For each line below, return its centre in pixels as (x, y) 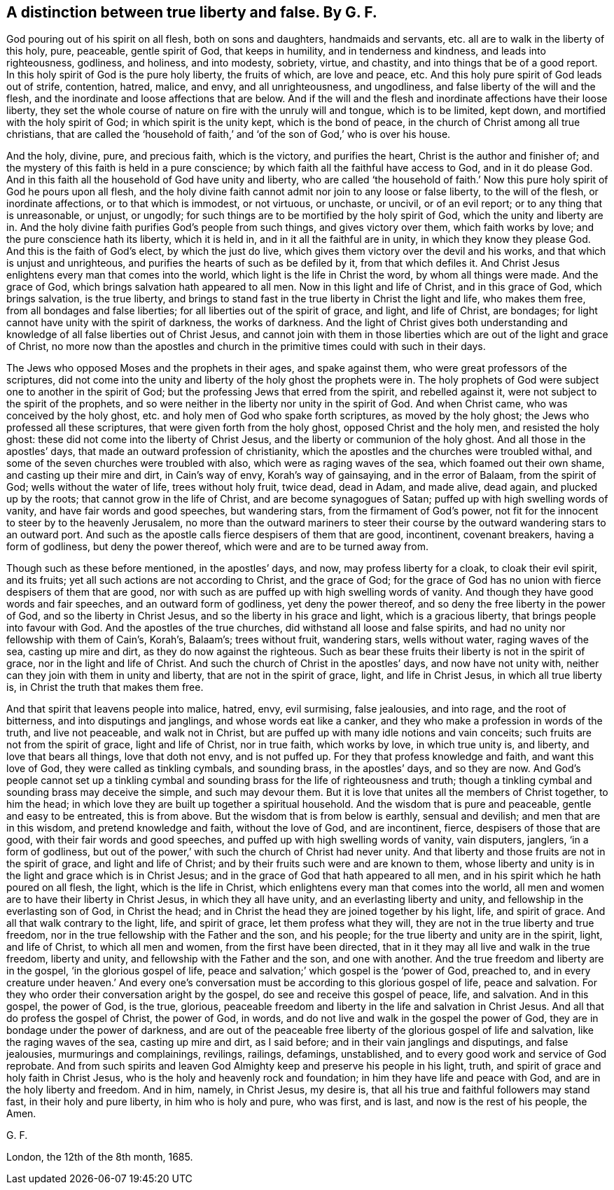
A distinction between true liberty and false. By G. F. (192, 12)
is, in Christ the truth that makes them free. (105, 687)
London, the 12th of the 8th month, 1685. (100, 1157)
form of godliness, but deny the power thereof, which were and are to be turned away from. (217, 547)
